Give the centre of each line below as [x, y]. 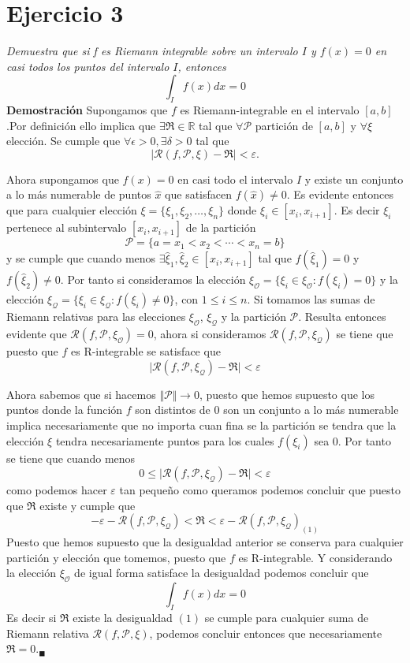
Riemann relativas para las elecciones [96, 317]
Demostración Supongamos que [87, 110]
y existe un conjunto [354, 179]
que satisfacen [199, 194]
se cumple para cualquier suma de [287, 618]
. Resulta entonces [342, 317]
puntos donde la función [65, 410]
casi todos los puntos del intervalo [88, 66]
